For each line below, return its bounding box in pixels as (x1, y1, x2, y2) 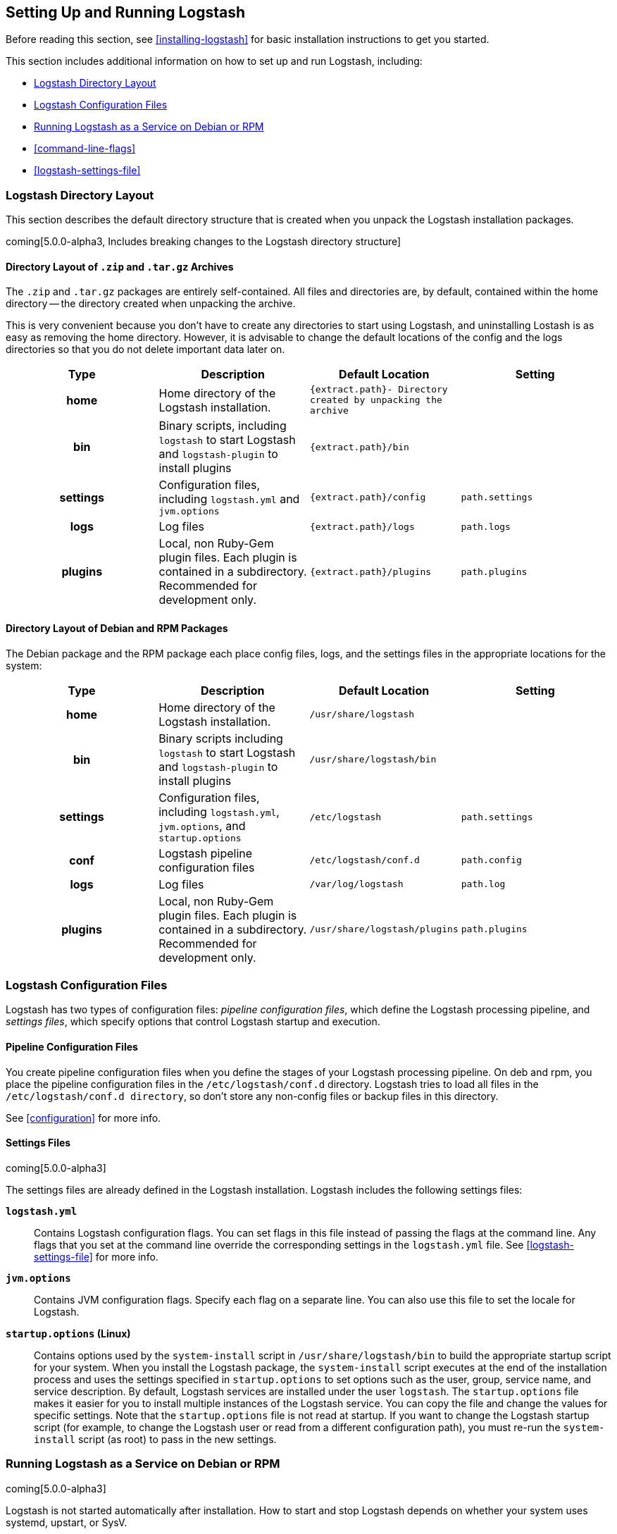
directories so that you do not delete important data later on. (6, 343, 285, 356)
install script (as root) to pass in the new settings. (34, 1433, 277, 1445)
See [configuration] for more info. (6, 1111, 161, 1124)
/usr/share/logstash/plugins (309, 924, 459, 935)
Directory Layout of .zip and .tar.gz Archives (6, 260, 234, 273)
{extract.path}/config (310, 492, 426, 503)
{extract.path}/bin (310, 441, 409, 452)
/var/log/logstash (309, 879, 404, 890)
